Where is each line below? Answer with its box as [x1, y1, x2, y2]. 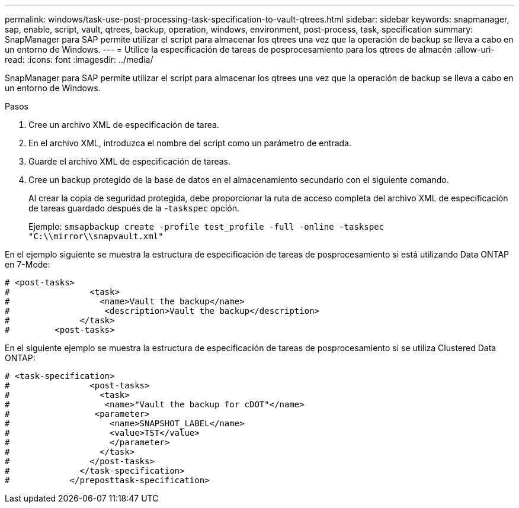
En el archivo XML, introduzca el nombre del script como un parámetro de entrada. [28, 138, 351, 148]
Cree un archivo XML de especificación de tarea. [28, 120, 219, 130]
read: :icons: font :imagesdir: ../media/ [5, 54, 153, 65]
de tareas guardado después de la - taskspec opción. [28, 203, 240, 213]
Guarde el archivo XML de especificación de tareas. [28, 156, 231, 166]
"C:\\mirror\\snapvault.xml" [28, 232, 164, 241]
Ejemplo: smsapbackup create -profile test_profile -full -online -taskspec [28, 221, 384, 232]
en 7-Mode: [5, 259, 50, 269]
